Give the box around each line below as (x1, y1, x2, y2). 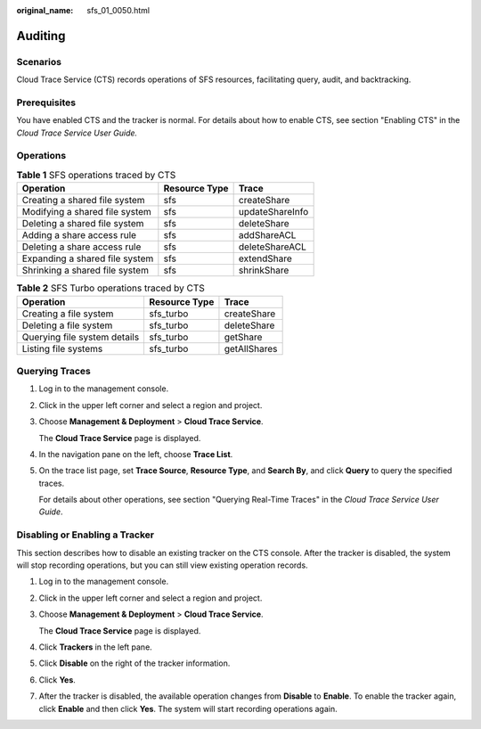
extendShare (238, 252, 293, 265)
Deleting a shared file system (21, 217, 144, 230)
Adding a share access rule (21, 229, 137, 242)
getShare (224, 331, 263, 343)
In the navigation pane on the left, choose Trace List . (38, 448, 233, 459)
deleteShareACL (238, 241, 307, 253)
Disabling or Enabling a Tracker (16, 528, 155, 541)
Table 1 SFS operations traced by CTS (16, 169, 176, 182)
